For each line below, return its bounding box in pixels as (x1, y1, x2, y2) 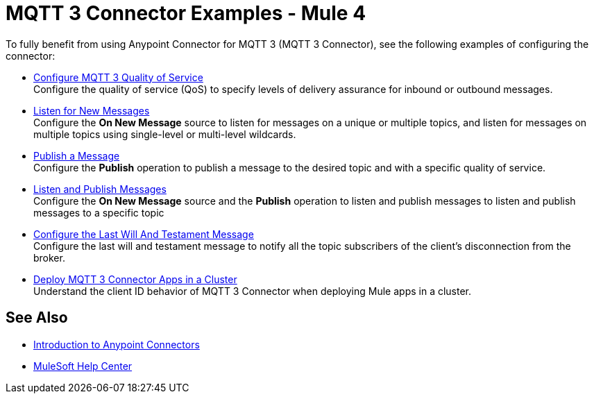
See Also (6, 309, 68, 327)
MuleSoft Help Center (33, 359, 133, 372)
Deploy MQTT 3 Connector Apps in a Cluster (33, 273, 237, 285)
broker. (33, 251, 65, 264)
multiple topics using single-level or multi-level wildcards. (33, 128, 296, 140)
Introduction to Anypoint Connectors (33, 338, 200, 350)
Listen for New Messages (33, 104, 150, 117)
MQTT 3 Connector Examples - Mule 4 (6, 1, 366, 25)
